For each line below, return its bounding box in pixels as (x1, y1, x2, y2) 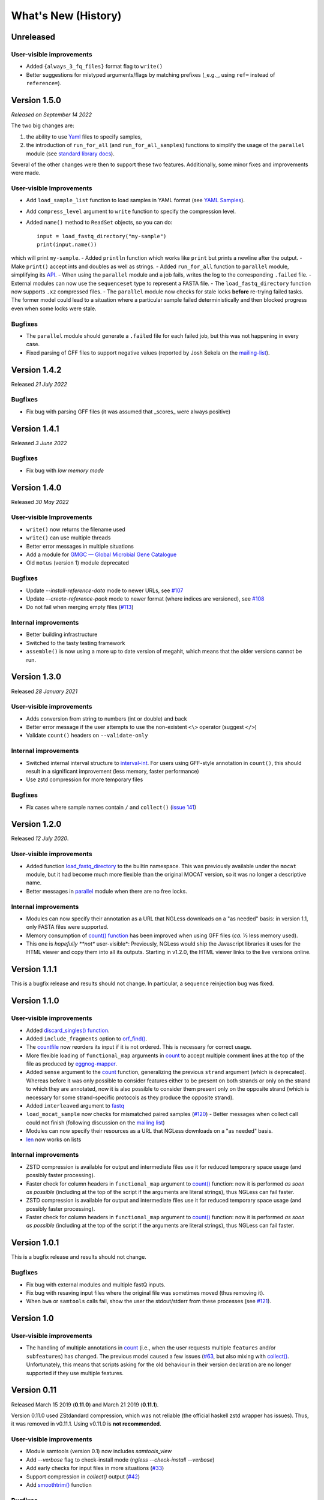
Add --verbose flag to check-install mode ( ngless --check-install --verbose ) (26, 1456, 215, 1463)
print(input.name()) (37, 241, 97, 248)
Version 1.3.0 (11, 672, 62, 682)
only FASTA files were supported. (26, 923, 109, 931)
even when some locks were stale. (11, 305, 97, 312)
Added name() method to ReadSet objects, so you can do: (26, 219, 173, 226)
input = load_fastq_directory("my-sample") (37, 233, 167, 239)
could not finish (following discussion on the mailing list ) (26, 1119, 165, 1126)
